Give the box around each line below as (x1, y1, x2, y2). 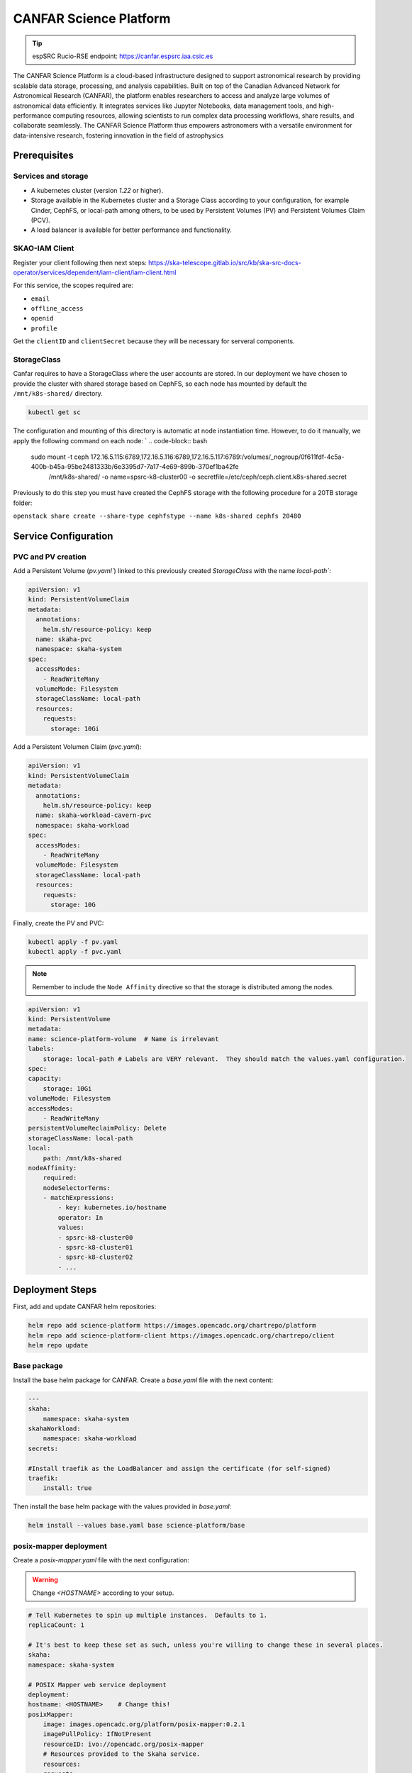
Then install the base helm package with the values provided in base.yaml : (13, 1502, 232, 1511)
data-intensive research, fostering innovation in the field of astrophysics (13, 131, 224, 140)
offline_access (30, 305, 84, 313)
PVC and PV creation (13, 552, 87, 562)
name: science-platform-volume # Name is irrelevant (28, 1035, 219, 1043)
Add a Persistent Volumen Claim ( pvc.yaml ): (13, 743, 142, 751)
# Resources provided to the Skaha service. (43, 1750, 201, 1758)
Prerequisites (13, 150, 74, 162)
